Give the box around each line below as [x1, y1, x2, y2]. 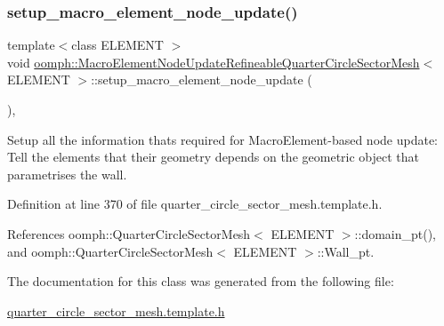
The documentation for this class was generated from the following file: [7, 272, 394, 290]
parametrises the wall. [7, 164, 127, 183]
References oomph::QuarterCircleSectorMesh [7, 224, 251, 243]
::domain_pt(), [354, 224, 437, 243]
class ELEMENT [71, 36, 164, 54]
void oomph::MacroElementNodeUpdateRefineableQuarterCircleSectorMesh [7, 52, 420, 71]
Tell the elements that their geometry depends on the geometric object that [7, 147, 420, 166]
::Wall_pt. [317, 242, 375, 260]
